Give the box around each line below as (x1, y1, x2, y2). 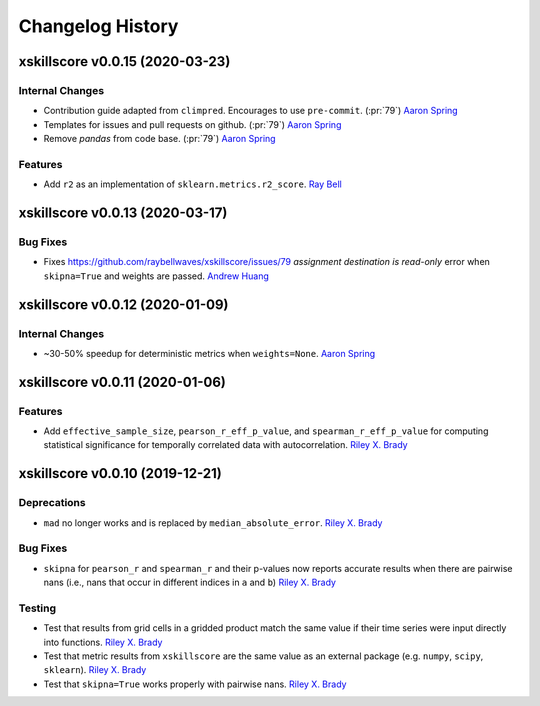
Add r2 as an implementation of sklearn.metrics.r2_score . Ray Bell (43, 178, 342, 190)
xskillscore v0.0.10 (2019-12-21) (18, 465, 222, 482)
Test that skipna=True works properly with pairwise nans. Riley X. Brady (43, 678, 347, 690)
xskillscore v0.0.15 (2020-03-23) (18, 53, 231, 70)
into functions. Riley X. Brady (43, 636, 163, 648)
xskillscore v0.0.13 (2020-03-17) (18, 205, 228, 222)
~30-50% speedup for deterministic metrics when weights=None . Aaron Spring (43, 347, 376, 359)
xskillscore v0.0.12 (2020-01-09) (18, 296, 229, 313)
